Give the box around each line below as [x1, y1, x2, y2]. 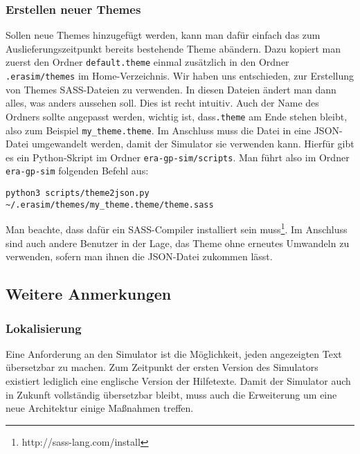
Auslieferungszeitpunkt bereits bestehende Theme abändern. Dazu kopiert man [6, 41, 341, 55]
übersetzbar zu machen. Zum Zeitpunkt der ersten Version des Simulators [6, 360, 318, 374]
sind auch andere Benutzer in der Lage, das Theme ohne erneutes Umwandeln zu [6, 235, 350, 250]
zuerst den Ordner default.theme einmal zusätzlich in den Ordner [6, 55, 289, 69]
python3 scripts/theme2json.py [6, 188, 150, 199]
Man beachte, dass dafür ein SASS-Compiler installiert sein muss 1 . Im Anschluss [6, 220, 348, 237]
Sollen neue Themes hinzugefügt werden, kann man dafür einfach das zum [6, 28, 321, 42]
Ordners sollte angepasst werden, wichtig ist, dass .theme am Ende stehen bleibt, [6, 109, 348, 123]
